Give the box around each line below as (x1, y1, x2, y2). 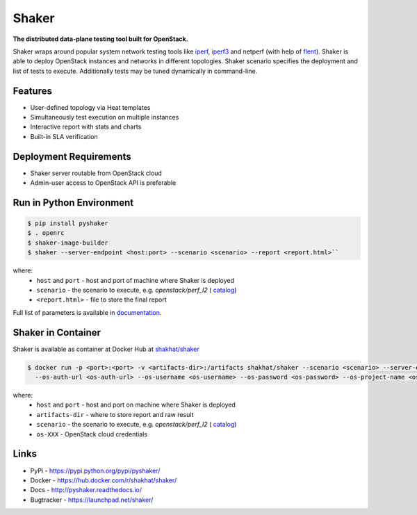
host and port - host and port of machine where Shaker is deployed (36, 276, 234, 284)
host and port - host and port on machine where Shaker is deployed (36, 400, 236, 409)
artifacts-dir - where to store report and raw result (36, 410, 194, 418)
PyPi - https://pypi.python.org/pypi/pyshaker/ (30, 466, 161, 475)
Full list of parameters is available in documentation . (13, 308, 162, 316)
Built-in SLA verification (30, 132, 99, 140)
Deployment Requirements (13, 150, 131, 163)
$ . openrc (27, 229, 65, 237)
